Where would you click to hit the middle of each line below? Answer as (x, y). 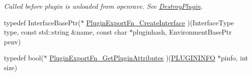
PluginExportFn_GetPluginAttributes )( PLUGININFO (132, 58)
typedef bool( (24, 58)
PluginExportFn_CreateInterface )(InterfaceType (160, 22)
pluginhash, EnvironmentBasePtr (182, 32)
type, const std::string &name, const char (66, 32)
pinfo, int (235, 58)
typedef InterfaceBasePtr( (42, 22)
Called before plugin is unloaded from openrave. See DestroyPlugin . (103, 6)
